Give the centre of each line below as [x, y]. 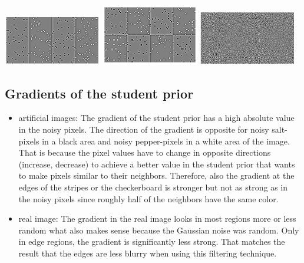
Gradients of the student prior [99, 93]
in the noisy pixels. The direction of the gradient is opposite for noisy [144, 129]
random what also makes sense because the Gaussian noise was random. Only [159, 230]
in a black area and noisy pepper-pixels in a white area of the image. [166, 141]
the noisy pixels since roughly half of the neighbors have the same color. [148, 198]
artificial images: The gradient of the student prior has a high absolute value [156, 118]
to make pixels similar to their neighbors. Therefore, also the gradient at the [156, 175]
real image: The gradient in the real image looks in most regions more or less [157, 218]
